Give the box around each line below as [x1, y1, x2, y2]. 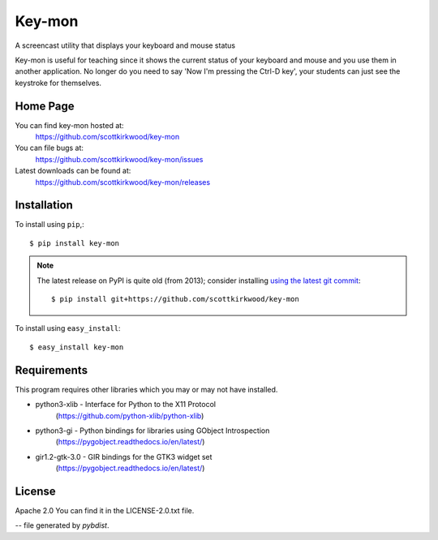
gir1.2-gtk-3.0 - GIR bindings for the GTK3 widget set [35, 452, 213, 461]
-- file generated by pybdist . [15, 521, 109, 530]
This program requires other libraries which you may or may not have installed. [15, 384, 278, 394]
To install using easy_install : [15, 324, 121, 333]
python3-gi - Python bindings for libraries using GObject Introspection [35, 426, 270, 435]
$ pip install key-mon [29, 238, 120, 247]
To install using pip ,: [15, 220, 84, 229]
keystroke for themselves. [15, 78, 101, 88]
